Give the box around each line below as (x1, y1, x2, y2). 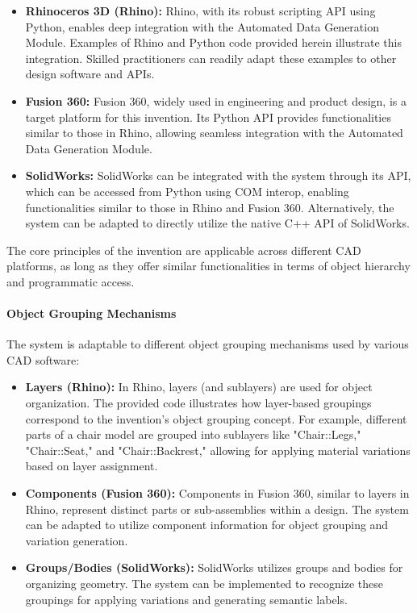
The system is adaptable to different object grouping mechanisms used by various (6, 336, 409, 352)
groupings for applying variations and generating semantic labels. (25, 590, 348, 607)
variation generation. (25, 532, 128, 548)
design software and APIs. (25, 65, 155, 82)
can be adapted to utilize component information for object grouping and (25, 516, 389, 533)
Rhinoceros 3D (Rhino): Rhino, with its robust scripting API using (25, 2, 376, 19)
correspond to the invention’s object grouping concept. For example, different (25, 410, 407, 427)
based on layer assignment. (25, 457, 158, 474)
